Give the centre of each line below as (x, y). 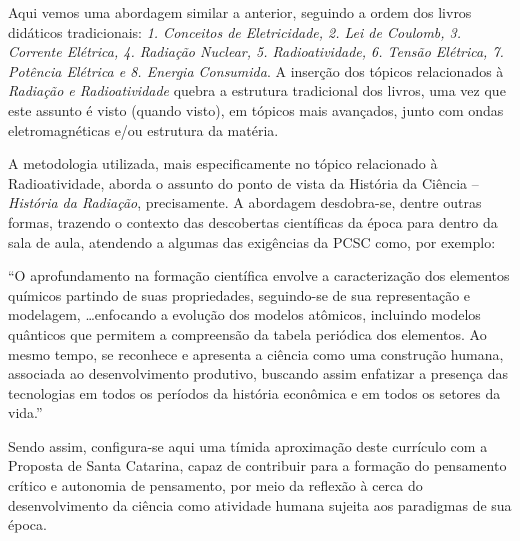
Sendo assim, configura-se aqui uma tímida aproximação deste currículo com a (248, 445)
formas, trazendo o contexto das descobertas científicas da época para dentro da (253, 221)
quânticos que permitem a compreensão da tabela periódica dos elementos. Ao (247, 333)
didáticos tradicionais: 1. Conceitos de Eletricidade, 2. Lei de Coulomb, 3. (235, 31)
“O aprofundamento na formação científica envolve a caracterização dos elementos (259, 275)
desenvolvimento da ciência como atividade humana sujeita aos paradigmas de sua (260, 504)
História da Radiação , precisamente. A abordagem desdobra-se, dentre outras (245, 202)
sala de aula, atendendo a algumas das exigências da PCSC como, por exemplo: (252, 241)
